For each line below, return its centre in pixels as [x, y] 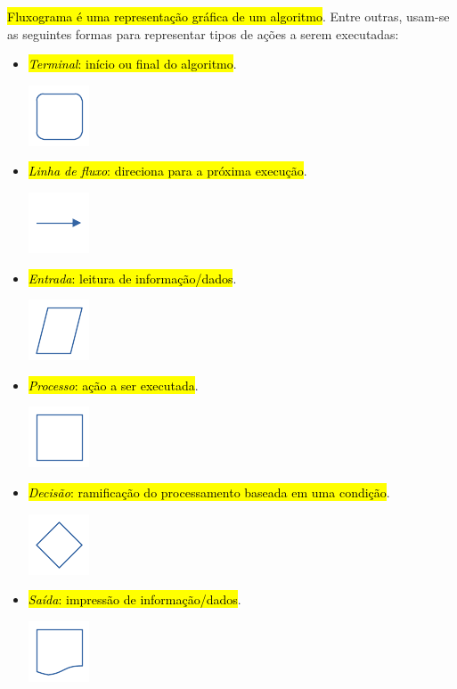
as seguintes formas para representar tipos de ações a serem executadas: [203, 33]
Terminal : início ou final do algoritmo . [132, 64]
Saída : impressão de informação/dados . [135, 599]
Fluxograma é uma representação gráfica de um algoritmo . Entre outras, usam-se [228, 16]
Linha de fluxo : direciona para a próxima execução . [167, 171]
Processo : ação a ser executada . [113, 385]
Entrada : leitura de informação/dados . [132, 278]
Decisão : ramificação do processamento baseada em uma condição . [209, 492]
